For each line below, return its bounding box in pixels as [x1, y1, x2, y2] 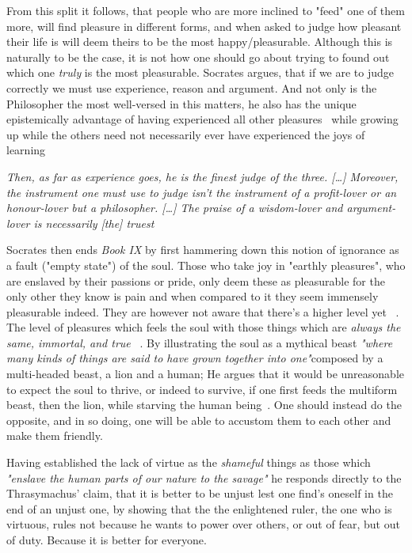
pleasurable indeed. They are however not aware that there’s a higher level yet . [6, 303, 399, 320]
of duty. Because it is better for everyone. [6, 532, 207, 547]
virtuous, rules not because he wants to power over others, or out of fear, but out [6, 516, 400, 532]
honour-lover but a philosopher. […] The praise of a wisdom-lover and [6, 199, 343, 216]
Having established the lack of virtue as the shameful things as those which [6, 454, 371, 471]
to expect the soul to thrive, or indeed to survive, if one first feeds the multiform [6, 381, 398, 397]
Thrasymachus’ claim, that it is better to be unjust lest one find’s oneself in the [6, 485, 393, 502]
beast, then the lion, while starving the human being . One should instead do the [6, 396, 402, 413]
